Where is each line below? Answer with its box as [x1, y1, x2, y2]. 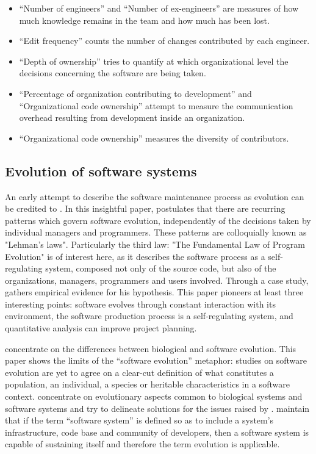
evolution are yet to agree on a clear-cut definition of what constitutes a [5, 366, 274, 378]
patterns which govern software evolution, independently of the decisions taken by [5, 214, 311, 226]
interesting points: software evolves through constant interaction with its [5, 297, 276, 310]
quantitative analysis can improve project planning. [5, 322, 197, 334]
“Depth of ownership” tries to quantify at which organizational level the [19, 54, 289, 67]
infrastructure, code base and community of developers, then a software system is [5, 425, 309, 438]
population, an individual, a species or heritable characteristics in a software [5, 378, 290, 391]
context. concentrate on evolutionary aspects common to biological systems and [5, 390, 303, 403]
